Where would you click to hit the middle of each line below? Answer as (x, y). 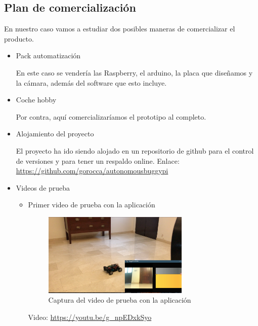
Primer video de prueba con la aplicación (92, 205)
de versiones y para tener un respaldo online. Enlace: (98, 160)
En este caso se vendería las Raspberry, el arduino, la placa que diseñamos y (134, 72)
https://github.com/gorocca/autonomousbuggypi (92, 171)
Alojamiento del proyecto (55, 134)
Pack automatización (48, 56)
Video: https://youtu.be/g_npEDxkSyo (90, 317)
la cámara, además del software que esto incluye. (91, 82)
